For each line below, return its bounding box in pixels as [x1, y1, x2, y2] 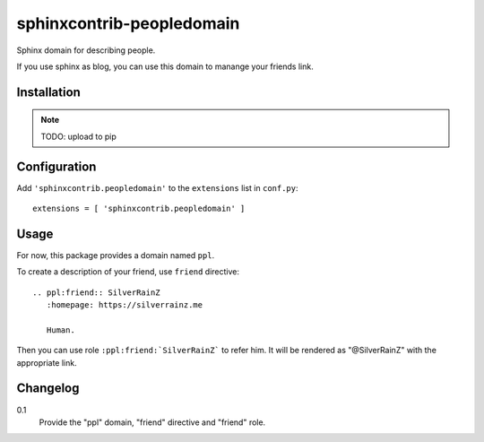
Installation [16, 84, 81, 100]
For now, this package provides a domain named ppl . [16, 249, 215, 260]
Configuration [16, 159, 97, 174]
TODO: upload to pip [40, 131, 117, 142]
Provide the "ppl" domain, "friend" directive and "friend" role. [39, 417, 266, 428]
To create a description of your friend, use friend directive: [16, 266, 240, 277]
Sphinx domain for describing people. [16, 45, 156, 56]
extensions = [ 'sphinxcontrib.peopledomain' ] [32, 204, 246, 214]
